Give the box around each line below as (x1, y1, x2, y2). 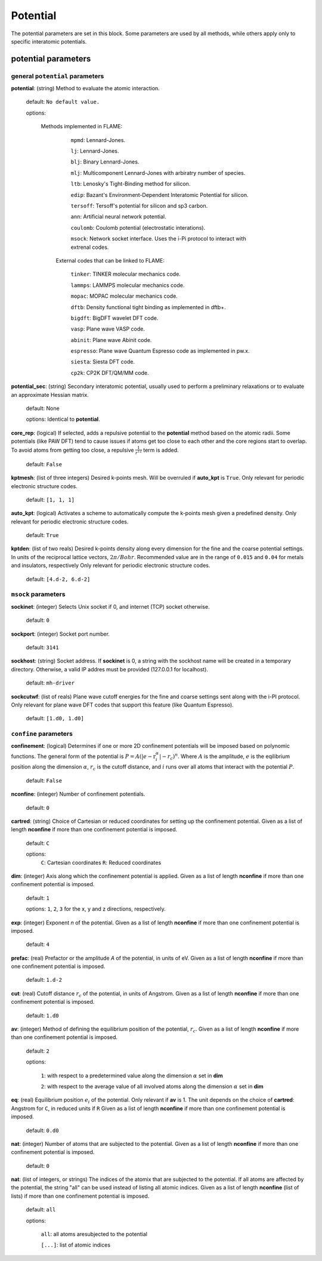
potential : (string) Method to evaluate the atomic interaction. (11, 85, 160, 92)
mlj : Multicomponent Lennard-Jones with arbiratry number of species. (70, 169, 246, 176)
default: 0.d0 (26, 1127, 59, 1134)
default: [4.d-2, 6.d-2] (26, 575, 91, 582)
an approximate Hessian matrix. (11, 391, 89, 398)
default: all (26, 1206, 56, 1213)
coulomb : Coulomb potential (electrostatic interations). (70, 224, 206, 231)
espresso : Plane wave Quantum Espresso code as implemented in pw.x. (70, 347, 250, 354)
